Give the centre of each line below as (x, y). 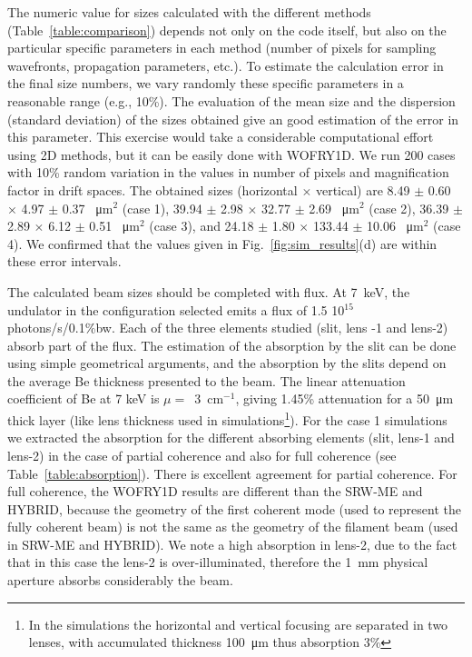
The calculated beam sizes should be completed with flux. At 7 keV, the (209, 291)
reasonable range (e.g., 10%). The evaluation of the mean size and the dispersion (231, 100)
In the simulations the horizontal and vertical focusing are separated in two (238, 624)
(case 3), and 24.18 (202, 226)
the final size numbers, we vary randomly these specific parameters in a (206, 83)
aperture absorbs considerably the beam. (120, 580)
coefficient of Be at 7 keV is (84, 398)
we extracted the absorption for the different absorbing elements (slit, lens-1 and (231, 438)
